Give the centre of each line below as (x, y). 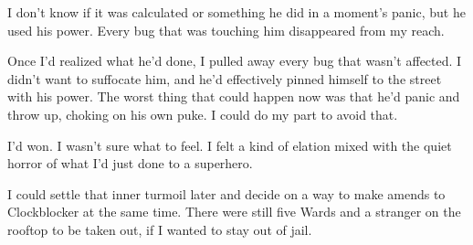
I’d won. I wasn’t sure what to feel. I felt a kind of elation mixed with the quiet (230, 145)
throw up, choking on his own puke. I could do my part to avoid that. (203, 114)
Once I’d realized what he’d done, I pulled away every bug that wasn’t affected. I (235, 61)
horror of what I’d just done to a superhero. (130, 163)
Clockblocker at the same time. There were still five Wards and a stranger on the (234, 212)
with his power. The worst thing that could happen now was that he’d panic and (234, 96)
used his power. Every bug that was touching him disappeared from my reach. (226, 30)
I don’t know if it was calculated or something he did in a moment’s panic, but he (236, 12)
